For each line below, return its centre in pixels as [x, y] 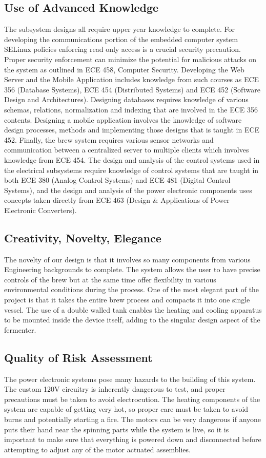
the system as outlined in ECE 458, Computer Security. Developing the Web [124, 69]
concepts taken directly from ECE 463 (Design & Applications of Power [117, 200]
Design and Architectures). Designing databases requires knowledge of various [126, 99]
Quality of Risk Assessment [78, 357]
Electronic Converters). [40, 210]
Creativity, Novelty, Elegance [83, 237]
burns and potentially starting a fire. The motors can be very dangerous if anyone [133, 419]
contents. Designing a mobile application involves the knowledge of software [123, 119]
